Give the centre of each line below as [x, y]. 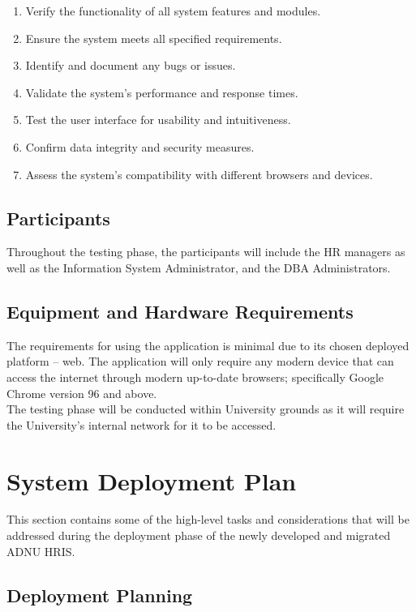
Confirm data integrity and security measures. [140, 146]
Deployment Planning [100, 595]
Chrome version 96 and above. [82, 393]
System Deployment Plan [152, 480]
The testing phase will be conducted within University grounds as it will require [206, 409]
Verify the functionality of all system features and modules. [173, 11]
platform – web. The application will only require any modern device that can [200, 361]
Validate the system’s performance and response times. [162, 92]
